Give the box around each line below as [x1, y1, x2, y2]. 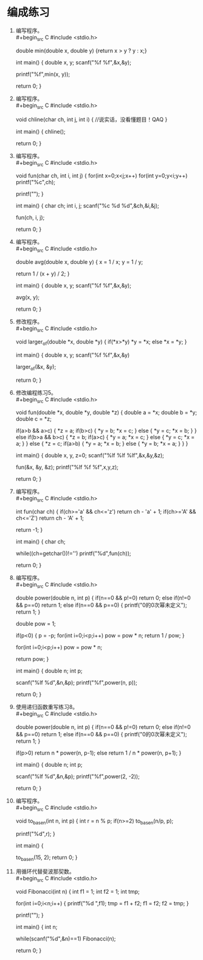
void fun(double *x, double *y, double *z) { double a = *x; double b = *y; [15, 409, 198, 416]
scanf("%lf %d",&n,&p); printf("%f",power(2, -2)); [15, 773, 140, 780]
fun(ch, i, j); [15, 214, 45, 221]
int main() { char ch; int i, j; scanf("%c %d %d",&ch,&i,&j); [15, 202, 160, 210]
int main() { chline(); [15, 128, 66, 135]
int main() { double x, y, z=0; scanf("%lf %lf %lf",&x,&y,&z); [15, 452, 165, 459]
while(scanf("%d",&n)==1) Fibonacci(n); [15, 934, 116, 942]
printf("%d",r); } [15, 831, 55, 838]
